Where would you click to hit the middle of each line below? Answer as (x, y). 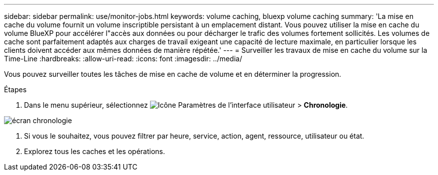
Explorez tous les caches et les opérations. (95, 151)
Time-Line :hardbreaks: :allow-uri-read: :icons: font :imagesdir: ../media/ (123, 59)
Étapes (15, 89)
